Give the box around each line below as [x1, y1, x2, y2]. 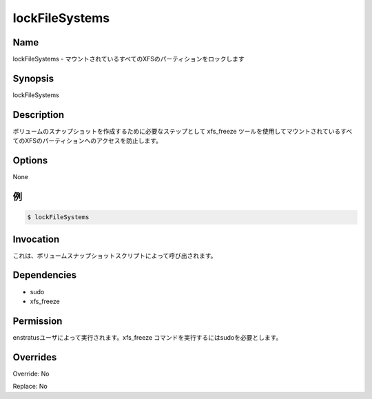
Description [12, 109, 65, 121]
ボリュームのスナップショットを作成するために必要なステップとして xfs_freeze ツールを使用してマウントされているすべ [12, 127, 353, 135]
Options [12, 155, 48, 167]
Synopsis [12, 72, 54, 84]
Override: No [12, 369, 50, 378]
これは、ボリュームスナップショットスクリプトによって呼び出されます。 [12, 252, 217, 260]
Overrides [12, 351, 57, 363]
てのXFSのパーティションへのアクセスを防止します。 [12, 136, 162, 145]
